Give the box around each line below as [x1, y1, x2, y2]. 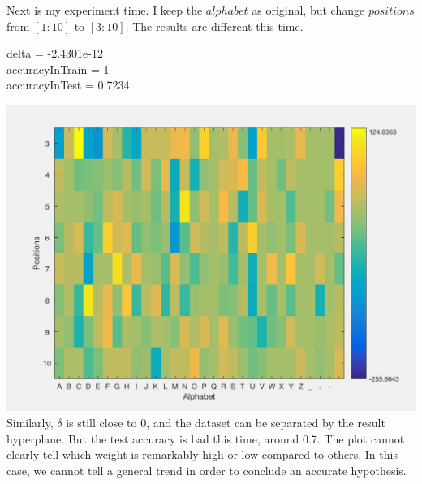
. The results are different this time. [125, 17, 304, 34]
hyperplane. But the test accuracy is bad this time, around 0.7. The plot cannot [6, 430, 405, 447]
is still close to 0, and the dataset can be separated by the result [66, 414, 385, 431]
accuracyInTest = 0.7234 [6, 76, 130, 93]
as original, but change [252, 2, 365, 18]
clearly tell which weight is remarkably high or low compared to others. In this [6, 446, 398, 463]
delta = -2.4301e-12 [6, 45, 103, 62]
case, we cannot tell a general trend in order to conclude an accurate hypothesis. [6, 461, 407, 478]
